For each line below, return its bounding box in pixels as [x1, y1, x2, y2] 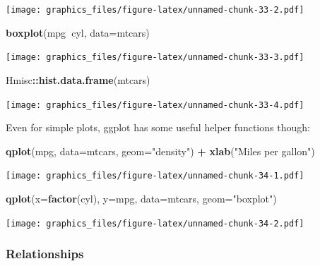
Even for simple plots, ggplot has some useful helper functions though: [6, 120, 310, 135]
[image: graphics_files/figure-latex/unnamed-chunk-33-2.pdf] [6, 5, 304, 15]
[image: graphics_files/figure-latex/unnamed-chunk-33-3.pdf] [6, 52, 304, 63]
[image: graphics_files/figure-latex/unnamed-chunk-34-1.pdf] [6, 171, 304, 181]
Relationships [6, 245, 84, 262]
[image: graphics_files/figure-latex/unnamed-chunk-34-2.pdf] [6, 218, 304, 229]
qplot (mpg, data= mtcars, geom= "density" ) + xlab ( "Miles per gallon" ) [6, 143, 315, 158]
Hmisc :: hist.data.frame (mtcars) [6, 72, 150, 87]
